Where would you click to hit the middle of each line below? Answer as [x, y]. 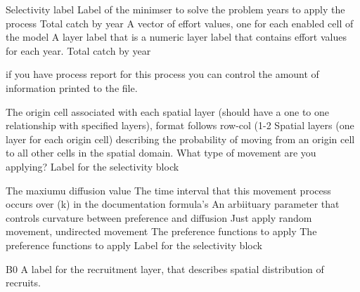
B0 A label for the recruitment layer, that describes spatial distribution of [165, 268]
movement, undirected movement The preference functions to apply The [161, 231]
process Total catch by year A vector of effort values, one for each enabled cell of [180, 23]
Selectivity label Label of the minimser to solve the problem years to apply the [175, 9]
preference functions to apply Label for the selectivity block [134, 245]
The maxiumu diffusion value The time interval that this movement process [168, 190]
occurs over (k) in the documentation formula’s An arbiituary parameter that [173, 204]
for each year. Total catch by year [78, 50]
